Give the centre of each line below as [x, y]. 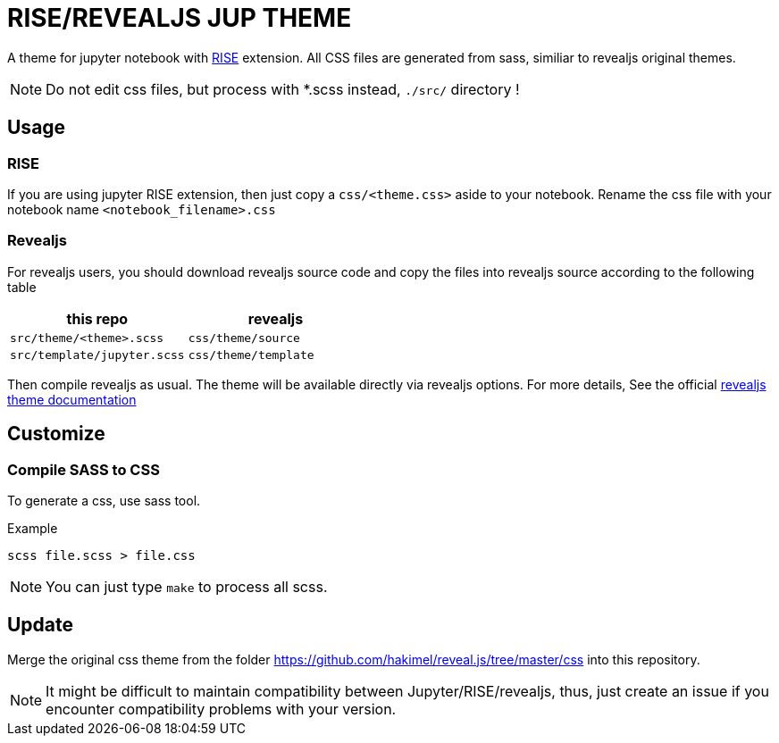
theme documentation [72, 399]
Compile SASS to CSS [84, 469]
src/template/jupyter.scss [97, 355]
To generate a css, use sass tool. [104, 500]
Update [41, 625]
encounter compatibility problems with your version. [221, 709]
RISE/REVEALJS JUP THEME [180, 18]
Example [33, 528]
